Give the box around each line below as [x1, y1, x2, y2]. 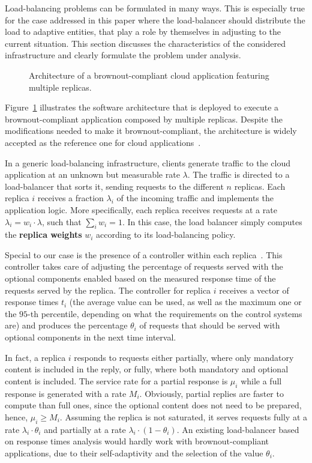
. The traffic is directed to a [187, 168, 290, 181]
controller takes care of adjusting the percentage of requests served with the [5, 260, 283, 273]
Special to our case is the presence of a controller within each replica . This [5, 248, 283, 261]
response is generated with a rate [5, 387, 127, 399]
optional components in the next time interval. [5, 331, 176, 343]
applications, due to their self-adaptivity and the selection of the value [5, 446, 263, 459]
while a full [241, 374, 282, 387]
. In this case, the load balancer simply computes [122, 215, 302, 228]
